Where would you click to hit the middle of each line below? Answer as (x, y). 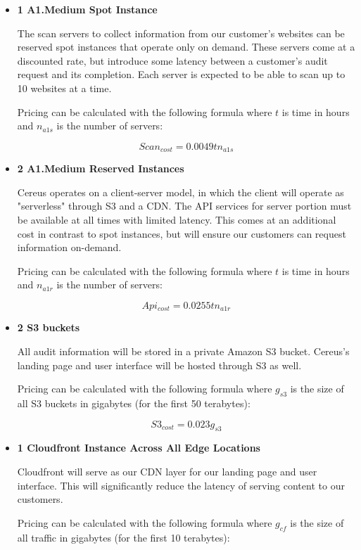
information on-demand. (69, 247)
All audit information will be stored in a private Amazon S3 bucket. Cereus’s (183, 351)
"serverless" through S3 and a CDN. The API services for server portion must (184, 206)
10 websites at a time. (64, 88)
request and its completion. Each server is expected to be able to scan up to (181, 74)
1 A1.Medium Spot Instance (87, 9)
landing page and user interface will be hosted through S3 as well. (159, 365)
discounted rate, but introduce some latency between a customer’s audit (172, 60)
